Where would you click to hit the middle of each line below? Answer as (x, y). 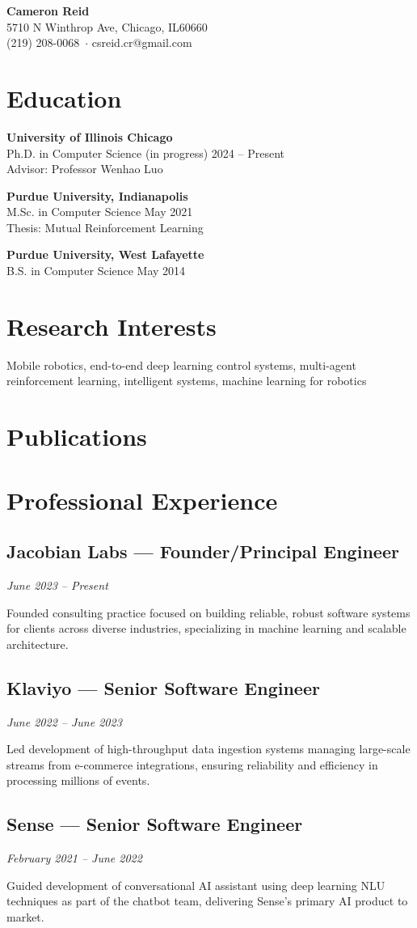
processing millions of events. (78, 780)
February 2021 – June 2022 (74, 858)
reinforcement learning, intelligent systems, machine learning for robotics (187, 381)
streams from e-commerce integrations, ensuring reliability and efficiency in (192, 764)
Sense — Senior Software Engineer (155, 824)
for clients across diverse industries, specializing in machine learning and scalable (206, 628)
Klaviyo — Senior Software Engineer (163, 687)
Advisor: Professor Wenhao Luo (85, 169)
